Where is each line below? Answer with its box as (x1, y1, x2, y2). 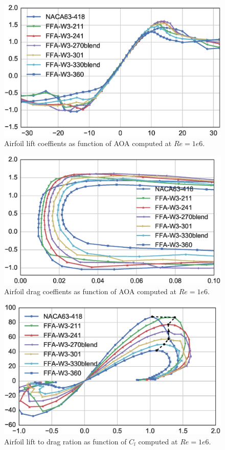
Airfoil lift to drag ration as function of (4, 436, 127, 446)
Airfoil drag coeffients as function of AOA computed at (4, 286, 177, 296)
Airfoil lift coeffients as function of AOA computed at (4, 138, 172, 149)
